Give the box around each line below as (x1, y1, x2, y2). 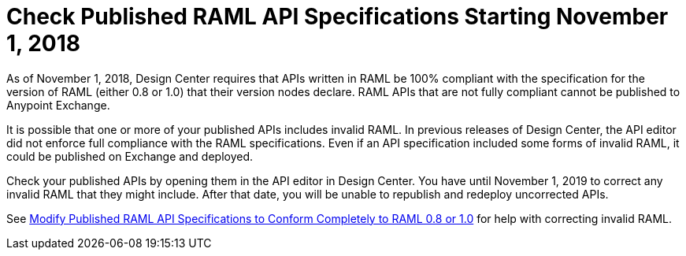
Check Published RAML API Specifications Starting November (6, 3, 669, 30)
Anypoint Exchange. (6, 98, 110, 112)
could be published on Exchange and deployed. (6, 149, 254, 163)
